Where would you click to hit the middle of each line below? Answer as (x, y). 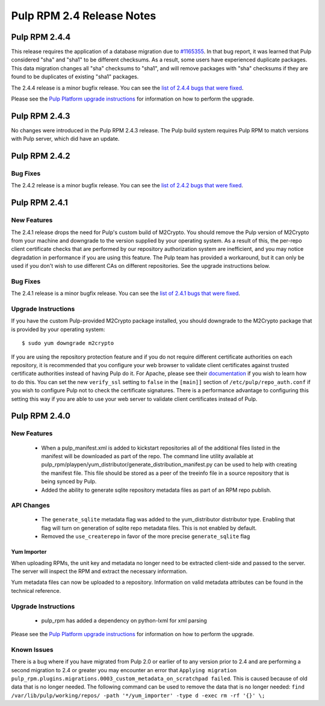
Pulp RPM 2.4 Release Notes (84, 16)
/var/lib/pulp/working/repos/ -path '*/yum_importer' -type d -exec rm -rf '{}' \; (138, 695)
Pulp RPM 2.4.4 (41, 37)
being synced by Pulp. (69, 482)
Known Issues (32, 649)
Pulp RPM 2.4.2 (41, 156)
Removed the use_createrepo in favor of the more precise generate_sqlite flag (146, 536)
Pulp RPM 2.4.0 (41, 416)
